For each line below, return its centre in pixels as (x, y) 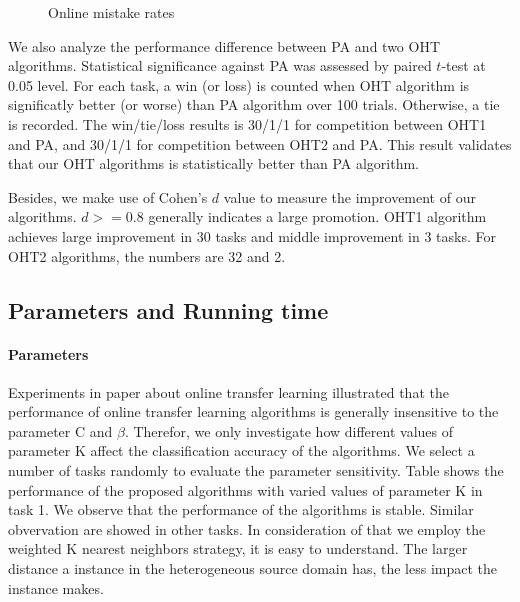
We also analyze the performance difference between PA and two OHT (224, 45)
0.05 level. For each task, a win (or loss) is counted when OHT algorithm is (239, 84)
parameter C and (60, 430)
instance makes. (56, 587)
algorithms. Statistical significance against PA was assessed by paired (220, 65)
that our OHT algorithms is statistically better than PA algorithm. (213, 163)
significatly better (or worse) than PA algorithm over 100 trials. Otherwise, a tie (254, 104)
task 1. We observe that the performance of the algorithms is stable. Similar (241, 509)
